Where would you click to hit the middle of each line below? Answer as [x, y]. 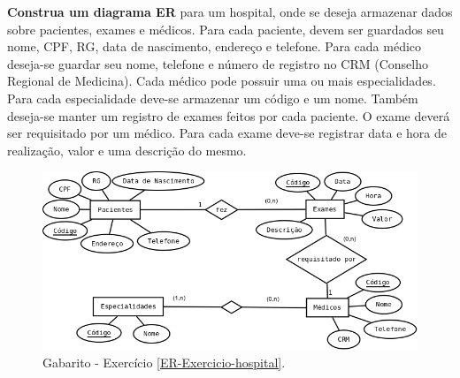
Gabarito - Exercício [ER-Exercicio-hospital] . [164, 363]
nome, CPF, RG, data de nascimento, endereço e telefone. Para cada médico [215, 46]
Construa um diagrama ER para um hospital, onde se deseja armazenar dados [230, 11]
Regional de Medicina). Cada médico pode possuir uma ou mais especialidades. [222, 81]
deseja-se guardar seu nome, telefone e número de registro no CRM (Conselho [218, 63]
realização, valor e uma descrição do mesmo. [127, 150]
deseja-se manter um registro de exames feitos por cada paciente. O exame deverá [229, 115]
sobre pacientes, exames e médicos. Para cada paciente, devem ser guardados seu [226, 29]
